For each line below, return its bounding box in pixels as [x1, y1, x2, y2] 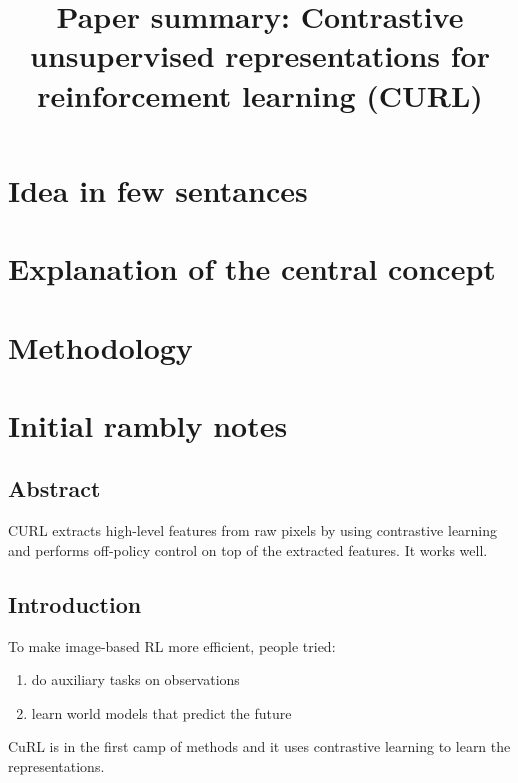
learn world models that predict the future [31, 702, 292, 723]
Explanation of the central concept [8, 248, 496, 289]
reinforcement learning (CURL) [37, 74, 483, 115]
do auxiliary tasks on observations [31, 669, 240, 690]
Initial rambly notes [8, 404, 288, 445]
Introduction [8, 588, 142, 619]
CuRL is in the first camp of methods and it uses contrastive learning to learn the [8, 736, 511, 757]
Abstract [8, 473, 101, 504]
